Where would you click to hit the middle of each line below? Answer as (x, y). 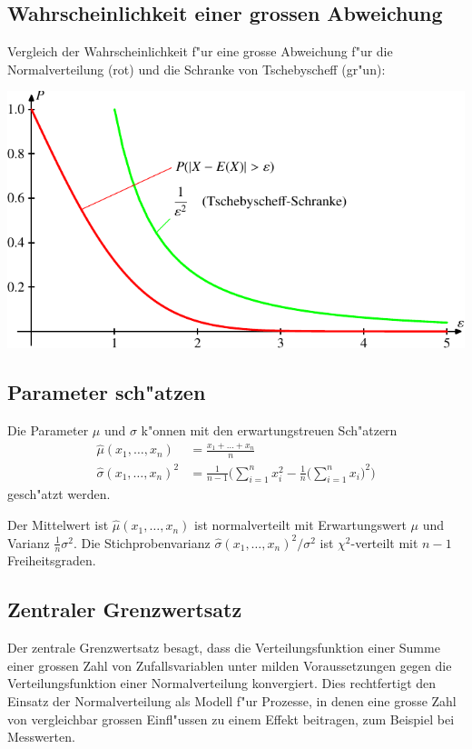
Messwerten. (41, 737)
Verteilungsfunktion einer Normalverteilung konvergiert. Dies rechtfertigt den (222, 683)
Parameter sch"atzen (107, 392)
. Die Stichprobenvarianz (142, 542)
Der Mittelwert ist (58, 525)
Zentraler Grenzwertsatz (125, 609)
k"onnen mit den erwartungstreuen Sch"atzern (269, 429)
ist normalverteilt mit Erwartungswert (300, 525)
